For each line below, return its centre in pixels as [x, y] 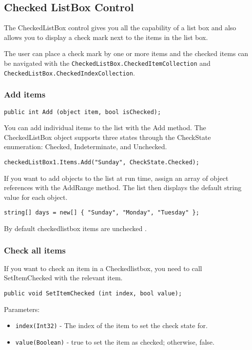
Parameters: [22, 309]
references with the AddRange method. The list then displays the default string [123, 187]
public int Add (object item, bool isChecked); [83, 112]
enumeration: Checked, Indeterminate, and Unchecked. [86, 146]
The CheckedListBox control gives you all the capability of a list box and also [120, 28]
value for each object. [36, 197]
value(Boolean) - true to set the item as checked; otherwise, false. [115, 341]
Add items [25, 94]
